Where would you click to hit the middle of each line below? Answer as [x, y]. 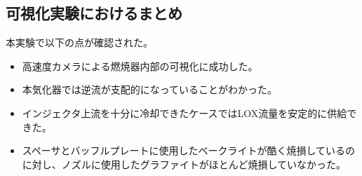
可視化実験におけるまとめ [94, 13]
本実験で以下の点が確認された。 [79, 42]
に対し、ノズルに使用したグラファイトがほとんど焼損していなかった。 [184, 164]
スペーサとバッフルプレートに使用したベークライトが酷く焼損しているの [189, 150]
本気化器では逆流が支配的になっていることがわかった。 [150, 89]
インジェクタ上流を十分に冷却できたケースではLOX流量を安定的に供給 [185, 113]
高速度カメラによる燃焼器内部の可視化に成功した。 [140, 66]
